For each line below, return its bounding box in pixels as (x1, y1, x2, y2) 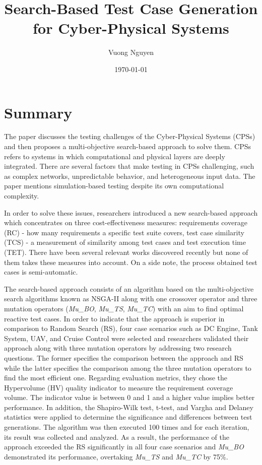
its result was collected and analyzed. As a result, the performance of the (4, 431, 229, 442)
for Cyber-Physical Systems (33, 18, 229, 38)
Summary (4, 102, 73, 122)
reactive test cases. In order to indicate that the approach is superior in (4, 313, 225, 323)
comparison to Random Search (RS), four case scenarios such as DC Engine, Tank (4, 323, 258, 334)
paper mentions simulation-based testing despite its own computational (4, 180, 224, 191)
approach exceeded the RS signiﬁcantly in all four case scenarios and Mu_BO (4, 441, 244, 452)
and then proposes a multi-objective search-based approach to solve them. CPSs (4, 141, 251, 152)
